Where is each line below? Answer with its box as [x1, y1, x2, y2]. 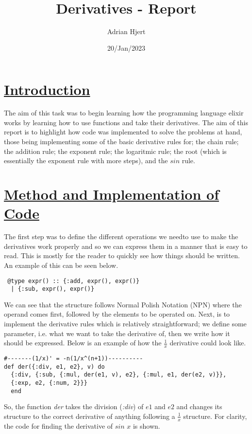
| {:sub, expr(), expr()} [11, 285, 95, 293]
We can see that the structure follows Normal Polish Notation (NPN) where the [4, 299, 242, 309]
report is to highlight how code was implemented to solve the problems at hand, [4, 127, 242, 137]
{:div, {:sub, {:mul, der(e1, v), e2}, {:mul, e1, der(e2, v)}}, [11, 371, 227, 378]
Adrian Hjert [107, 26, 146, 37]
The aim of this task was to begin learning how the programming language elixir [4, 108, 244, 118]
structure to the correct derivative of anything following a [4, 411, 175, 421]
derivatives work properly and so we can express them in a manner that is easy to [4, 241, 248, 251]
